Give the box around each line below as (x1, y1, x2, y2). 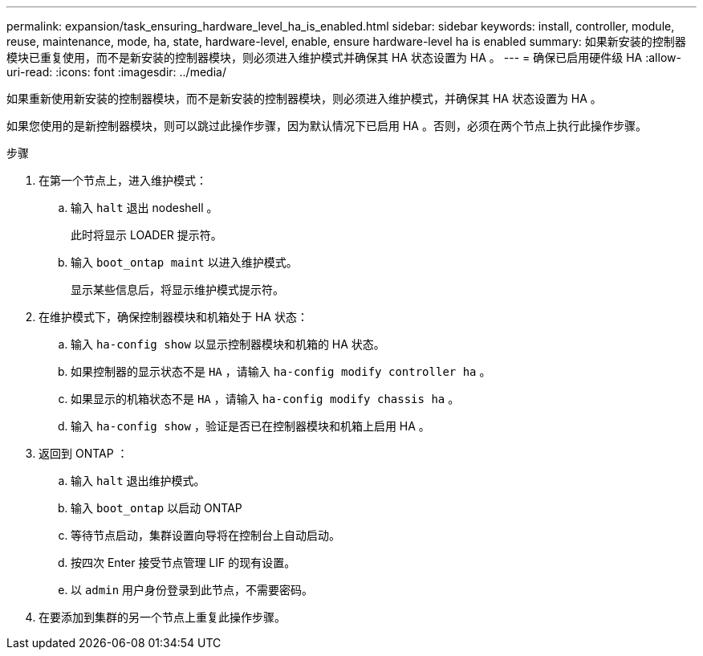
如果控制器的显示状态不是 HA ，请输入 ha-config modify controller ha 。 (71, 365, 491, 378)
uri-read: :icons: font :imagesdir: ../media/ (6, 65, 226, 79)
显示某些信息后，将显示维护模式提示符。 (71, 283, 284, 296)
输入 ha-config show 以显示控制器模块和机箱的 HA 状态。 (71, 337, 385, 351)
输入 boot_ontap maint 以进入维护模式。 (71, 255, 298, 269)
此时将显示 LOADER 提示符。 (71, 228, 222, 242)
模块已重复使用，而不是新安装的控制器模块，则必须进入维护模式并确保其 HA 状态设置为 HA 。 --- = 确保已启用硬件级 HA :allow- (6, 51, 681, 64)
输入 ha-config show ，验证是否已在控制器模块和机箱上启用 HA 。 (71, 419, 430, 433)
